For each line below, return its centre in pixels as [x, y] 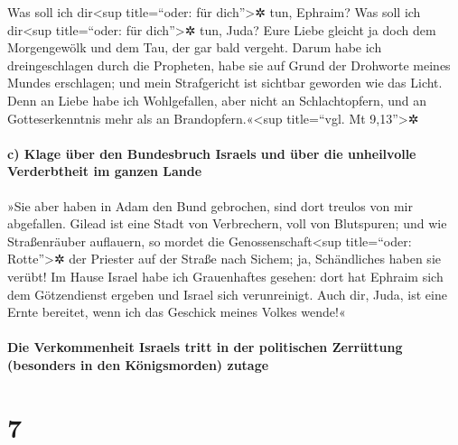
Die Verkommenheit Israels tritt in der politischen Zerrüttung [205, 347]
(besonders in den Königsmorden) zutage [138, 364]
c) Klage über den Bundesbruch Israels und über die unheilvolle [212, 153]
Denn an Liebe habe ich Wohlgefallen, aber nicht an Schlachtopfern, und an [217, 100]
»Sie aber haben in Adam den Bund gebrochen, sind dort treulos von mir [210, 205]
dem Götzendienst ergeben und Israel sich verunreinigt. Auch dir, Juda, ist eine [227, 294]
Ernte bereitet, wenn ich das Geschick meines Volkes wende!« [177, 312]
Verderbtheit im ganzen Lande [105, 171]
